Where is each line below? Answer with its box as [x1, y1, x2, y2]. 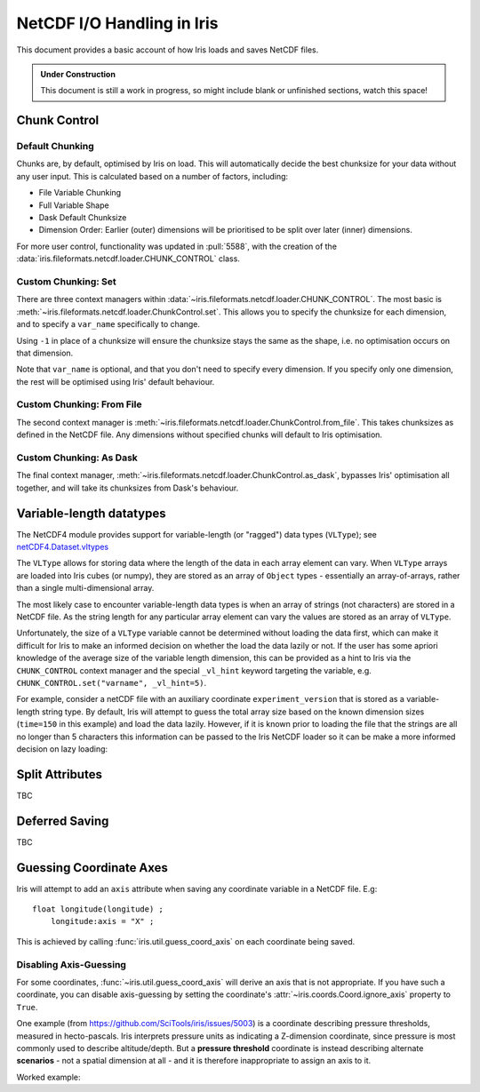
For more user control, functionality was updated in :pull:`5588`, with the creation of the [16, 241, 338, 251]
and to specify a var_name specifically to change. [16, 319, 200, 330]
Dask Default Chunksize [38, 212, 127, 223]
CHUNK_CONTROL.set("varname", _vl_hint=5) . [16, 677, 207, 688]
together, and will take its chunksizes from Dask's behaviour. [16, 482, 239, 493]
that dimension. [16, 347, 74, 358]
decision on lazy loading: [16, 743, 108, 754]
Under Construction [40, 68, 116, 79]
